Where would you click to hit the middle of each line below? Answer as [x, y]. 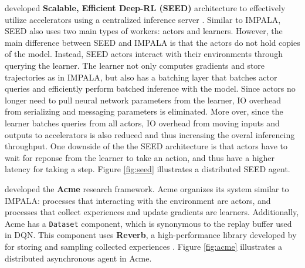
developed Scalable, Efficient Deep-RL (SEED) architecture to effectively [145, 8]
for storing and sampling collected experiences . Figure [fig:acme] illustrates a [143, 246]
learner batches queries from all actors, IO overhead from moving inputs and [142, 123]
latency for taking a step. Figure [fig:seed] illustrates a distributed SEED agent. [148, 169]
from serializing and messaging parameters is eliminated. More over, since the [144, 111]
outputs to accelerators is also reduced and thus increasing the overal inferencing [150, 134]
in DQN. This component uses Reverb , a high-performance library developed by [151, 235]
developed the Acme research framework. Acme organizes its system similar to [147, 188]
